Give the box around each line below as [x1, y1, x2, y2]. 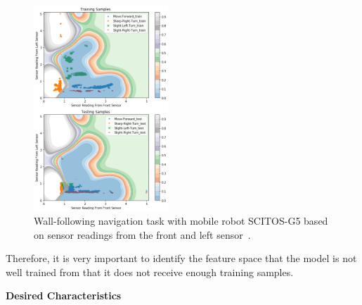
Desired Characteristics [6, 288, 122, 303]
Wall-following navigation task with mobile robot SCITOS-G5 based [34, 213, 328, 228]
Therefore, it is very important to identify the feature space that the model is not [6, 251, 357, 266]
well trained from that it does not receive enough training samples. [6, 264, 294, 279]
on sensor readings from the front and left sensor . [34, 227, 251, 242]
